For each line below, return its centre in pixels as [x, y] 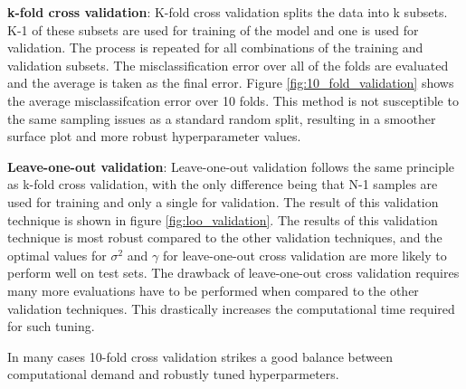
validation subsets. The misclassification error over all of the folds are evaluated [228, 65]
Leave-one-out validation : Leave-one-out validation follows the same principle [231, 166]
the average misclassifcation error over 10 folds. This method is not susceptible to [233, 100]
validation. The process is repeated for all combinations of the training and [215, 47]
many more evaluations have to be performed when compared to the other [213, 290]
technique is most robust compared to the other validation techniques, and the [225, 237]
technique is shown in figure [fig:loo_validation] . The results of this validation [223, 219]
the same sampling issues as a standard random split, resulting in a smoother [222, 118]
